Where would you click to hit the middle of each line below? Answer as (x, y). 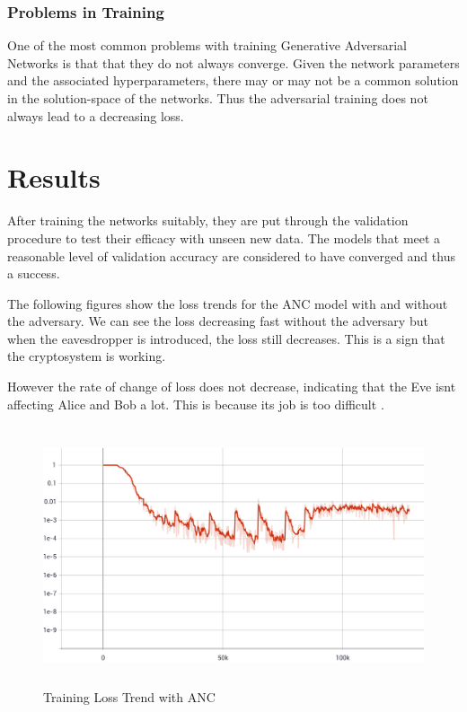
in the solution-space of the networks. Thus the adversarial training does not (218, 98)
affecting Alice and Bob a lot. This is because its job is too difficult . (196, 404)
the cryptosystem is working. (87, 356)
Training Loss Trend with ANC (129, 696)
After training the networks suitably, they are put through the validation (208, 220)
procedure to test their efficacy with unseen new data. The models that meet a (224, 237)
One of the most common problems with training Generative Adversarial (207, 45)
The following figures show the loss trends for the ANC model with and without (228, 303)
